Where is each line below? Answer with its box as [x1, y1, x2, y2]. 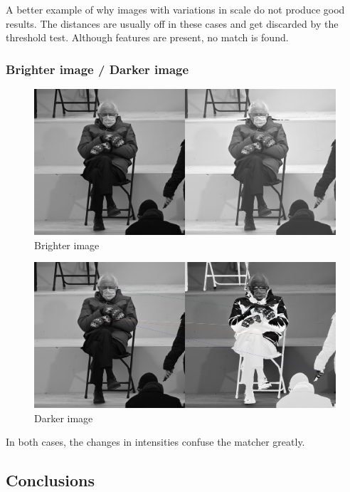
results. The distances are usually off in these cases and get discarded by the [6, 16, 339, 31]
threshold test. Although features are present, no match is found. [6, 30, 289, 45]
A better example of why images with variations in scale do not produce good [6, 2, 345, 16]
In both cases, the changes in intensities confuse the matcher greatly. [6, 434, 305, 449]
